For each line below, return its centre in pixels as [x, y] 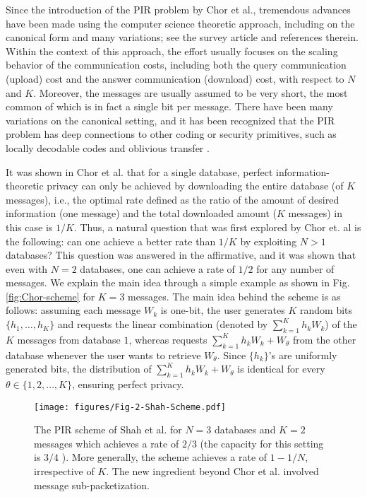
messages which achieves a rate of [107, 443]
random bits [326, 310]
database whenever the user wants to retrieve [103, 355]
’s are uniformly [303, 355]
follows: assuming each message [73, 310]
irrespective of [64, 471]
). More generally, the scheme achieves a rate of [164, 457]
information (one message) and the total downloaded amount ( [142, 213]
